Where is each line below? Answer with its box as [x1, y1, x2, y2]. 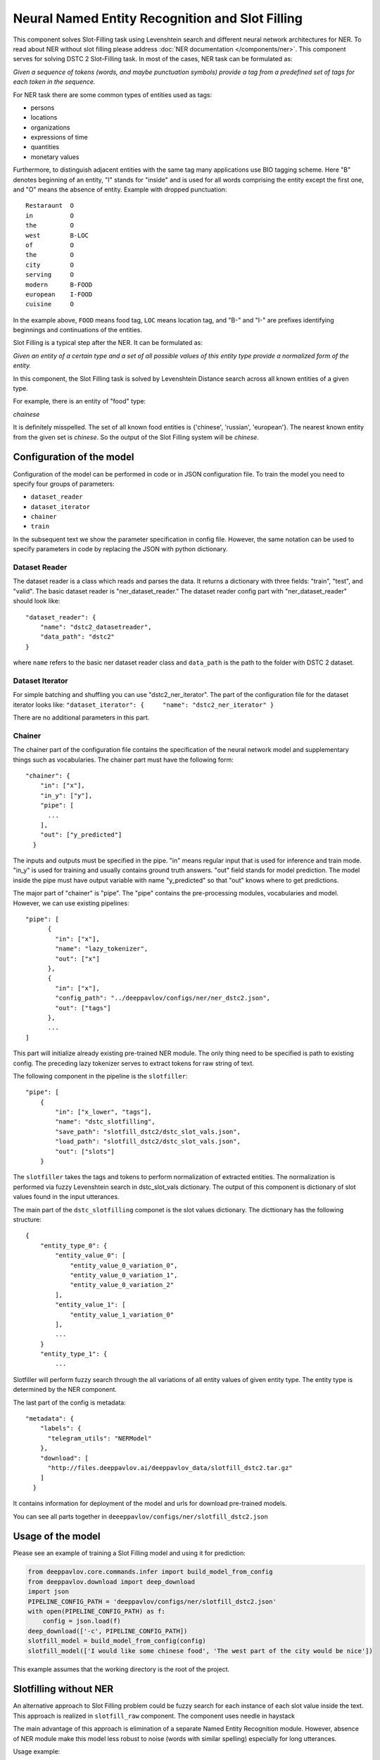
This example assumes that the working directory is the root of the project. [13, 1665, 230, 1673]
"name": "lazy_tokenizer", [55, 945, 148, 953]
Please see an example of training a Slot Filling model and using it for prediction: [13, 1549, 246, 1557]
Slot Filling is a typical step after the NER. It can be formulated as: [13, 339, 203, 347]
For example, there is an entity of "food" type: [13, 397, 146, 406]
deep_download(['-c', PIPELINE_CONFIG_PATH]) [27, 1627, 188, 1635]
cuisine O [25, 300, 74, 308]
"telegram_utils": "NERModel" [47, 1434, 152, 1442]
